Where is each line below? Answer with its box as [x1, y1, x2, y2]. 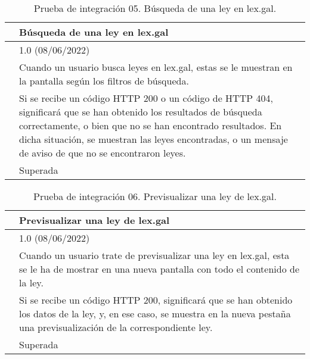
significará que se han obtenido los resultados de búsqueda [19, 105, 262, 118]
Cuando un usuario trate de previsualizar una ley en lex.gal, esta [19, 248, 290, 262]
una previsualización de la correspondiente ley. [19, 320, 213, 334]
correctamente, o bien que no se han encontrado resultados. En [19, 118, 282, 132]
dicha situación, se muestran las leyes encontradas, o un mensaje [19, 132, 288, 146]
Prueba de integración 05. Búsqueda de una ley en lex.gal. [33, 1, 277, 15]
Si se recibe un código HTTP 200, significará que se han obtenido [19, 293, 293, 307]
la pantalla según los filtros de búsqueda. [19, 74, 189, 88]
